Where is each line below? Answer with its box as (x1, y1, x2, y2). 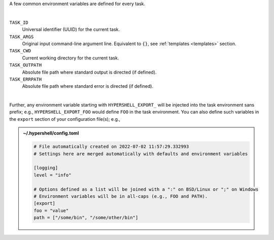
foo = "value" (33, 208, 69, 213)
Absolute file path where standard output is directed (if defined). (22, 69, 157, 75)
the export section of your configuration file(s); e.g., (9, 116, 121, 122)
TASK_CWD (9, 48, 31, 54)
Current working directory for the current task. (22, 55, 119, 61)
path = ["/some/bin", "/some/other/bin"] (33, 215, 139, 221)
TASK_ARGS (9, 33, 34, 40)
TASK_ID (9, 19, 29, 25)
